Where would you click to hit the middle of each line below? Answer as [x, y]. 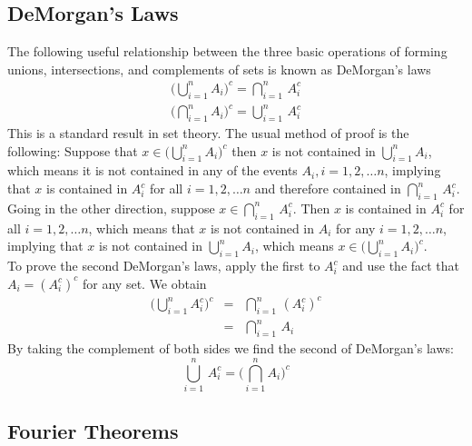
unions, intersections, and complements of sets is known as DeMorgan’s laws [219, 69]
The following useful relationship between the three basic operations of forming [227, 51]
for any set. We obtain [145, 283]
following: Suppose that [73, 150]
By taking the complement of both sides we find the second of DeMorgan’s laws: [231, 348]
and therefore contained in [328, 188]
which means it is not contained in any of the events [152, 170]
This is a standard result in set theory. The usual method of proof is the [208, 133]
